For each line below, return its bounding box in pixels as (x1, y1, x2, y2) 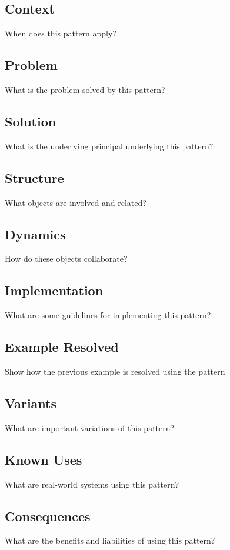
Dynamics (5, 225, 66, 243)
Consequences (5, 506, 91, 525)
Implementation (5, 281, 104, 299)
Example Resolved (5, 338, 119, 356)
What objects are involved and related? (5, 196, 146, 208)
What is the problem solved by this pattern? (5, 84, 165, 95)
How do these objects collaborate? (5, 252, 128, 265)
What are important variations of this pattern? (5, 421, 175, 434)
